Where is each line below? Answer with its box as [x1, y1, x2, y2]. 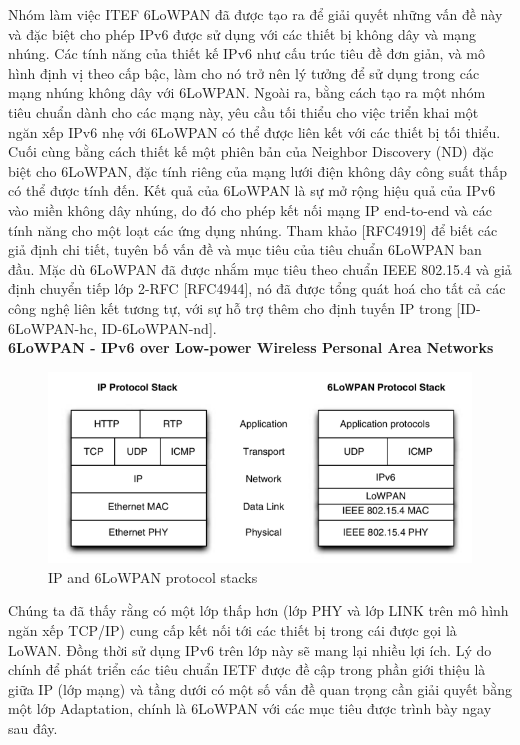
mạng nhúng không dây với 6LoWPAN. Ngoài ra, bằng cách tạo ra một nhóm [8, 82, 486, 103]
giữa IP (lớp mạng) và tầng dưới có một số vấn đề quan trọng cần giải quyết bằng [8, 678, 512, 699]
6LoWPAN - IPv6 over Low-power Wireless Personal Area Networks [8, 337, 494, 358]
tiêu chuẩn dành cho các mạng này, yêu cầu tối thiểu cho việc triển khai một [8, 101, 479, 122]
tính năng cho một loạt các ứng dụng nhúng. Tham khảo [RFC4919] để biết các [8, 219, 498, 240]
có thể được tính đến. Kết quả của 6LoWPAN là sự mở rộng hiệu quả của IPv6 [8, 180, 496, 201]
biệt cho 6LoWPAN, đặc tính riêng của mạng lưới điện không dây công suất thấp [8, 160, 508, 181]
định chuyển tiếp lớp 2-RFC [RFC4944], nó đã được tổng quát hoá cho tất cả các [8, 278, 506, 299]
